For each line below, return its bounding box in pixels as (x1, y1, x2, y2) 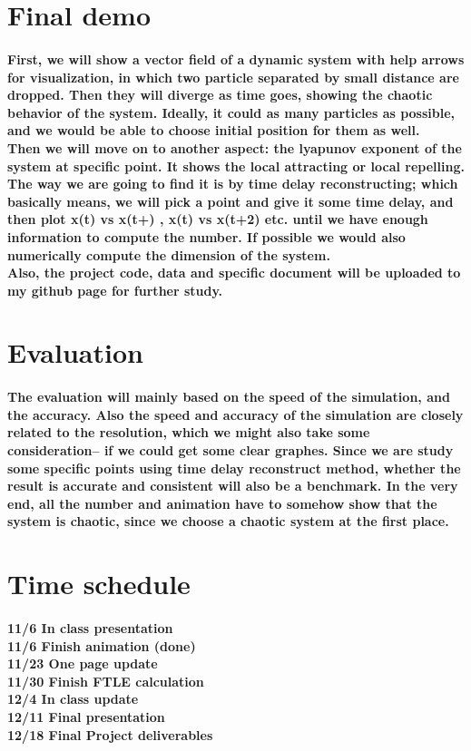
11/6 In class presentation (7, 618, 173, 637)
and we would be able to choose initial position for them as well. (7, 121, 420, 140)
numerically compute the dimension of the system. (7, 245, 330, 264)
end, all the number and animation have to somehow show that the (7, 493, 437, 512)
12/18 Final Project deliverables (7, 725, 213, 744)
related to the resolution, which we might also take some (7, 423, 370, 442)
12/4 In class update (7, 689, 139, 708)
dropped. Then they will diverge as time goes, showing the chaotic (7, 85, 433, 104)
